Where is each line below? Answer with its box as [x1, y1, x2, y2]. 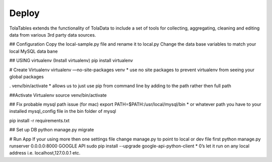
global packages [9, 73, 44, 80]
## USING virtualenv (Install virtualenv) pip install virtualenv [9, 58, 133, 64]
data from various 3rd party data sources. [9, 32, 96, 38]
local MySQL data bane [9, 48, 58, 54]
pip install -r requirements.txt [9, 117, 70, 123]
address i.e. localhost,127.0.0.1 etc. [9, 150, 81, 156]
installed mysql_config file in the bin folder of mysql [9, 108, 116, 114]
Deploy [9, 8, 40, 19]
